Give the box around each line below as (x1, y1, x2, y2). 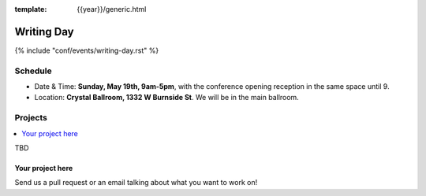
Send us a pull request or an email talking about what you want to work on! (14, 178, 258, 187)
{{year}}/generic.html (77, 5, 147, 13)
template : (14, 5, 47, 13)
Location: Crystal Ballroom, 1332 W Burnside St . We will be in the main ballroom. (34, 93, 299, 102)
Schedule (14, 65, 52, 76)
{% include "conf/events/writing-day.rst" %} (14, 46, 159, 55)
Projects (14, 113, 47, 124)
